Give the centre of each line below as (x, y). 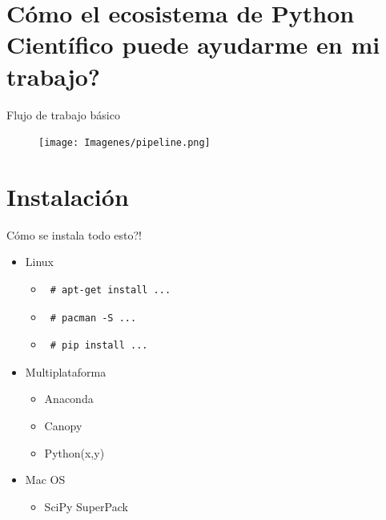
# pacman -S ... (93, 318)
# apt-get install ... (111, 290)
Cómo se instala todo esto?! (74, 234)
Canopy (63, 426)
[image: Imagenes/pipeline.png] (125, 143)
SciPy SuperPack (86, 506)
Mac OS (45, 480)
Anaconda (69, 399)
